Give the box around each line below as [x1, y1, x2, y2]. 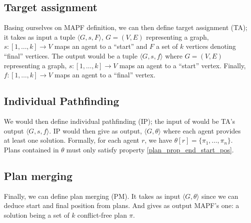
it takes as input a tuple [4, 31, 75, 42]
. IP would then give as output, [49, 125, 142, 135]
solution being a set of [4, 209, 70, 220]
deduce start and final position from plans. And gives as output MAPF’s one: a [4, 200, 239, 210]
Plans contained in [4, 144, 59, 154]
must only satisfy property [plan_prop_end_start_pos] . [66, 144, 234, 154]
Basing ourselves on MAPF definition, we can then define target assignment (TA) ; [4, 22, 248, 32]
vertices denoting [186, 41, 236, 51]
